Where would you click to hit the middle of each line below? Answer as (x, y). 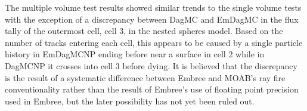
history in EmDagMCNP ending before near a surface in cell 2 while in (135, 54)
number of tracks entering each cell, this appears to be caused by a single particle (154, 42)
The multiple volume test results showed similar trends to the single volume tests (153, 7)
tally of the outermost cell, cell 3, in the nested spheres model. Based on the (144, 31)
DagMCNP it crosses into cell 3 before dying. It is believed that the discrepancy (151, 65)
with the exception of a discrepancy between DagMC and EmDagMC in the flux (152, 19)
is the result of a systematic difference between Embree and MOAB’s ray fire (145, 77)
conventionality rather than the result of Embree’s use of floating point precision (152, 89)
